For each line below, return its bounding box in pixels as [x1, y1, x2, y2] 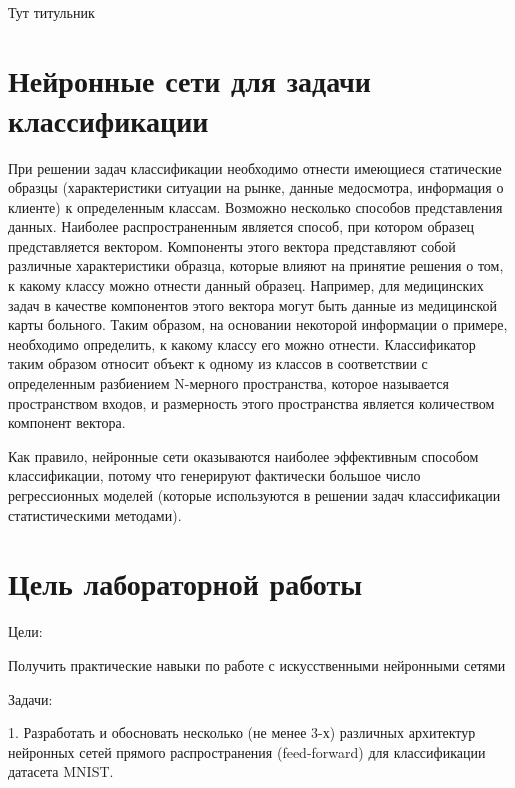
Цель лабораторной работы [8, 563, 363, 604]
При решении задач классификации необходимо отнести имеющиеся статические [8, 157, 502, 178]
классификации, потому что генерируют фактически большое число [8, 465, 421, 486]
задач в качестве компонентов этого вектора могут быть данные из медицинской [8, 294, 497, 315]
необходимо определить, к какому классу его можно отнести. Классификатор [8, 333, 476, 354]
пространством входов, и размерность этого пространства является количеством [8, 392, 495, 413]
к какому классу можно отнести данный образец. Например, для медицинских [8, 275, 484, 296]
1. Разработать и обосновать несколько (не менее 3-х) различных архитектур [8, 722, 476, 743]
